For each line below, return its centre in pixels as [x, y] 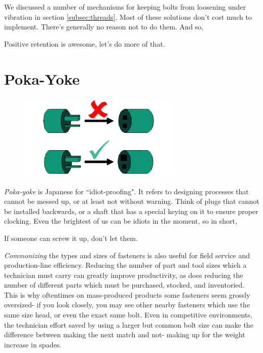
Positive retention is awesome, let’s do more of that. [85, 43]
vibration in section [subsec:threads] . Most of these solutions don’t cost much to [128, 16]
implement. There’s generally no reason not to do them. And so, [104, 27]
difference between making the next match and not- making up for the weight [125, 334]
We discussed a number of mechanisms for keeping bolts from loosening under [125, 7]
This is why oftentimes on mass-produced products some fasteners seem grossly [127, 294]
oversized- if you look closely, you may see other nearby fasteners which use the [127, 305]
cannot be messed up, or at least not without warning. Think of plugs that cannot [132, 201]
